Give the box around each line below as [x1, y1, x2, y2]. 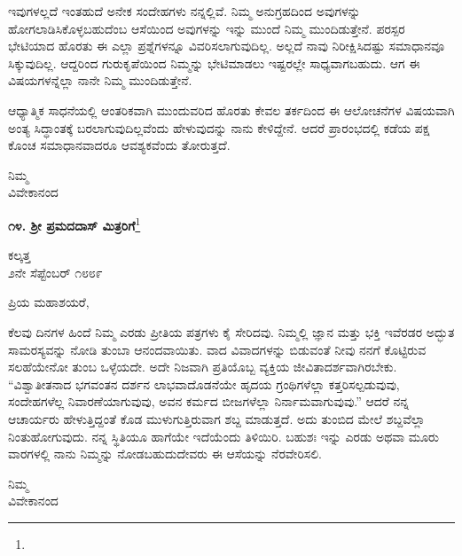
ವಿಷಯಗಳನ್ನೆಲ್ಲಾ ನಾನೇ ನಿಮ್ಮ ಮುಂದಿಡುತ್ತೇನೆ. [8, 71, 192, 90]
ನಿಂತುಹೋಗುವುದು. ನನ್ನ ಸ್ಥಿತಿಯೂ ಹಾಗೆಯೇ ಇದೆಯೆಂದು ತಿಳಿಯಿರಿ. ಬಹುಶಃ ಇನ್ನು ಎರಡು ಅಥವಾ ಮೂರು [8, 427, 439, 445]
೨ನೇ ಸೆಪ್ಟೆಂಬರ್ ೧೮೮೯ [8, 262, 103, 281]
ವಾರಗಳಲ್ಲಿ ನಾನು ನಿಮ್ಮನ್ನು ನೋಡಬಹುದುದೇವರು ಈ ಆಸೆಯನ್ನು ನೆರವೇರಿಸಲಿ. [8, 444, 323, 463]
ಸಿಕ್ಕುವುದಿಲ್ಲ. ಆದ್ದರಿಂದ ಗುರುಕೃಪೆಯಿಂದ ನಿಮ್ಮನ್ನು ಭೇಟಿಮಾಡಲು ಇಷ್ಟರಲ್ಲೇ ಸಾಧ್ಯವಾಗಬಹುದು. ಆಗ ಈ [8, 53, 420, 72]
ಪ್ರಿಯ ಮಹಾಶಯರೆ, [8, 293, 90, 311]
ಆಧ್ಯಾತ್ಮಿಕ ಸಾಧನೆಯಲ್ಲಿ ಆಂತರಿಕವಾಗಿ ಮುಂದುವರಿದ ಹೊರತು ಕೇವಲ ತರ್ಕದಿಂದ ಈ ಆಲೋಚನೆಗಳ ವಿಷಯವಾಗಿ [8, 100, 455, 119]
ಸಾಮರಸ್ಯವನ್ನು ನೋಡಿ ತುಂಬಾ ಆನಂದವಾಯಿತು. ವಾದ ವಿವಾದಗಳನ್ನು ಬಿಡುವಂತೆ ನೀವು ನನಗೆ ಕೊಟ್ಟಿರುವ [8, 340, 427, 358]
